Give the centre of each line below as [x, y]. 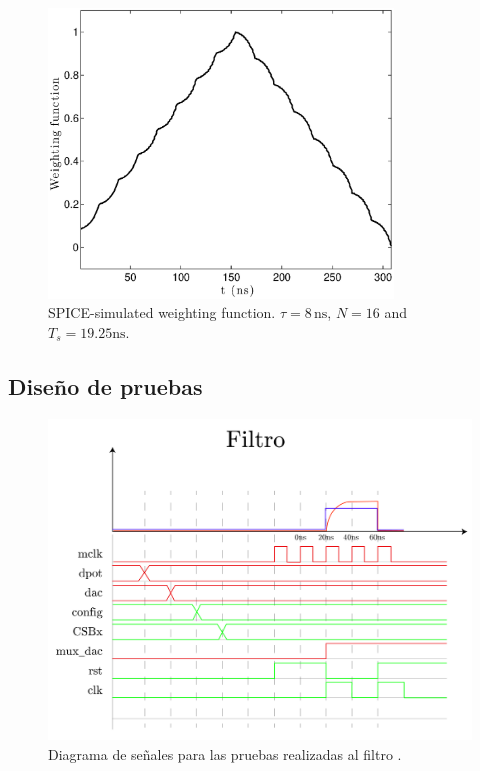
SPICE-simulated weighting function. [162, 312]
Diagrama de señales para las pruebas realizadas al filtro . [225, 753]
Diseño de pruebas [105, 385]
